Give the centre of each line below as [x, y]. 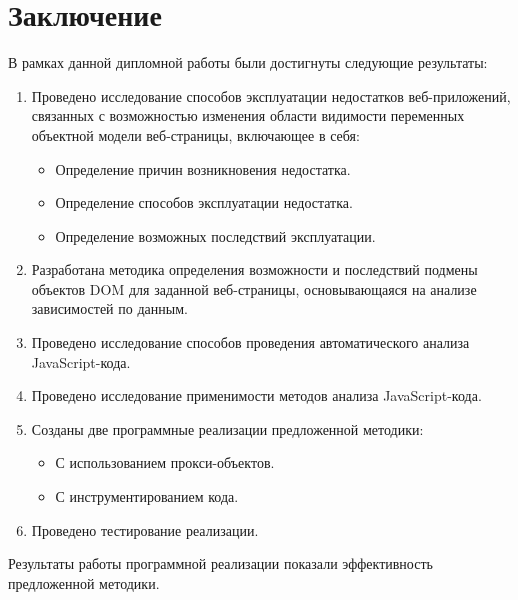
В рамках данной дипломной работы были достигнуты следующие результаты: [248, 62]
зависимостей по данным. [109, 308]
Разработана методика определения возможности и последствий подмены [254, 269]
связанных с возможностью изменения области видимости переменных [248, 115]
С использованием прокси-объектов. [165, 462]
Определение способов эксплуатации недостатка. [204, 202]
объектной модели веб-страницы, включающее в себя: [195, 134]
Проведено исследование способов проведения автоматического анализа [250, 342]
